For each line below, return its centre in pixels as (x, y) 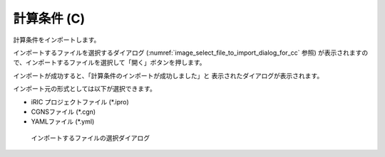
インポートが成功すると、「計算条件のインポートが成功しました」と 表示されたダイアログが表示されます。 (168, 75)
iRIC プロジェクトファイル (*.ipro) (80, 102)
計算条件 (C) (49, 18)
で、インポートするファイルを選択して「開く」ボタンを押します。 (109, 63)
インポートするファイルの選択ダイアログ (90, 138)
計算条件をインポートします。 (57, 40)
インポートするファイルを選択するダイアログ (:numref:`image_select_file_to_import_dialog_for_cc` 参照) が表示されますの (191, 53)
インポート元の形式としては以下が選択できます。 (84, 89)
